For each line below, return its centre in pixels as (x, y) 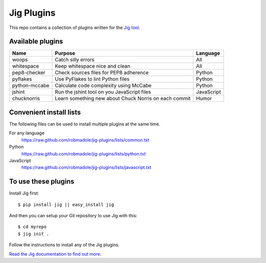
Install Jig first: (24, 193)
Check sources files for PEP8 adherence (102, 73)
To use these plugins (42, 182)
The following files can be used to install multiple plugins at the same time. (85, 124)
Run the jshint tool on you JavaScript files (103, 92)
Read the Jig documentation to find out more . (55, 254)
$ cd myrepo (32, 227)
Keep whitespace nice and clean (93, 66)
